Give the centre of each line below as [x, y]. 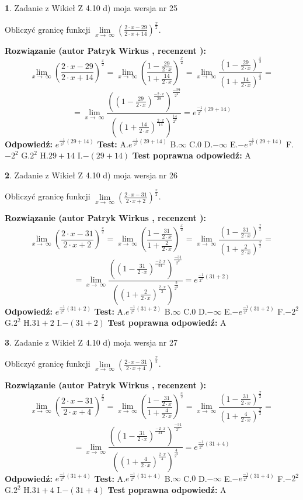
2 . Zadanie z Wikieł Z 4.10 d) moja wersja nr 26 [91, 175]
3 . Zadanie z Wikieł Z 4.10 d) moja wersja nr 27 [91, 342]
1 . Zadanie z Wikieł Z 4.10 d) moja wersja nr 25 [91, 8]
